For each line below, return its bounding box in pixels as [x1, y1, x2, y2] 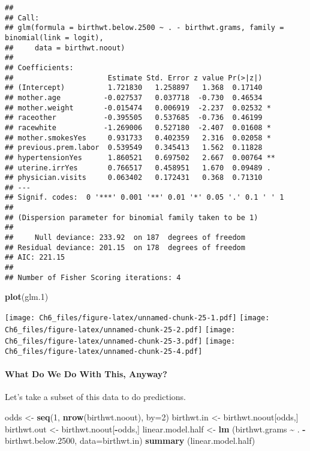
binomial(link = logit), [5, 33, 104, 42]
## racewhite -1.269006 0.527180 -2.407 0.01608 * [5, 123, 271, 132]
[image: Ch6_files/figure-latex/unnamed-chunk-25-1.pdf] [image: [5, 313, 270, 322]
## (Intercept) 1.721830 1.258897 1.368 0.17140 [5, 83, 263, 92]
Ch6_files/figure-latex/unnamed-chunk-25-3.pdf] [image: [5, 337, 236, 346]
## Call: [5, 13, 40, 22]
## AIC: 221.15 [5, 253, 65, 262]
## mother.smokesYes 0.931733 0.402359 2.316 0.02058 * [5, 133, 271, 142]
